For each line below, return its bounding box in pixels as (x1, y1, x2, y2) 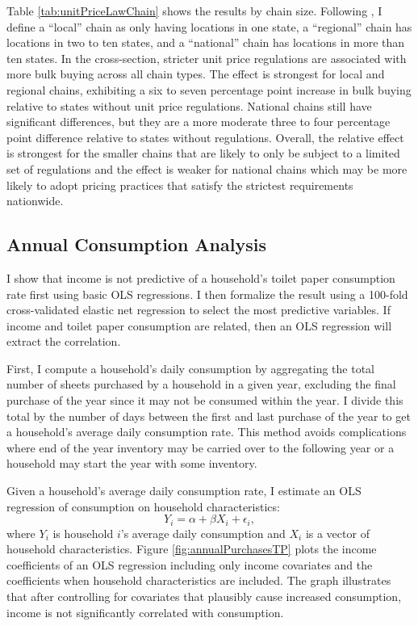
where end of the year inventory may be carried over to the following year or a (6, 439, 395, 456)
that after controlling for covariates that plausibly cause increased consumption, (6, 588, 402, 605)
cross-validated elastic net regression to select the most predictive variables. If (6, 301, 391, 318)
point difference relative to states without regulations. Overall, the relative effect (6, 128, 404, 145)
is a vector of (305, 524, 370, 541)
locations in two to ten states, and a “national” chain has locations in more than (6, 34, 405, 51)
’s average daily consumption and (120, 524, 286, 541)
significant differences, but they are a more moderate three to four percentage (6, 113, 391, 130)
